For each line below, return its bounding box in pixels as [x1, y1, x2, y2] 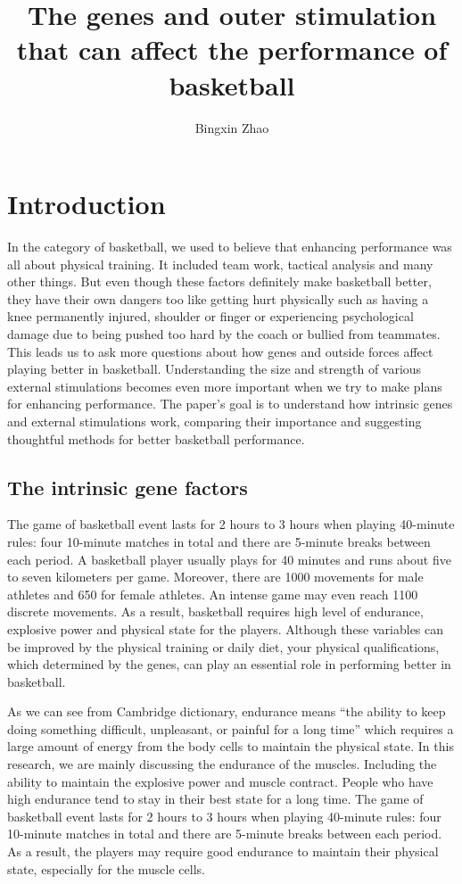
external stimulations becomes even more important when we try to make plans [7, 376, 442, 395]
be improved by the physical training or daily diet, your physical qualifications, [7, 637, 440, 656]
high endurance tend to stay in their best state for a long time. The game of [7, 789, 424, 808]
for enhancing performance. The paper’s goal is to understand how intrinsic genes [7, 394, 453, 413]
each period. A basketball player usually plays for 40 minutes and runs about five [7, 549, 451, 568]
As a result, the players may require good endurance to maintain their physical [7, 842, 439, 861]
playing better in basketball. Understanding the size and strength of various [7, 359, 422, 378]
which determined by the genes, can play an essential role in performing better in [7, 655, 451, 673]
